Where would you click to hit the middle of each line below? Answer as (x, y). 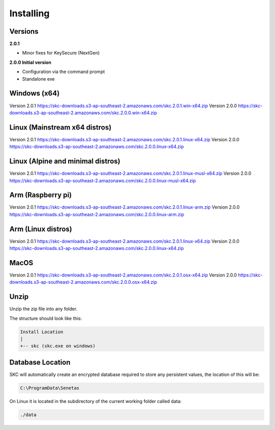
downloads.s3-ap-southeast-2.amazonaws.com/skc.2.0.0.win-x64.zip (83, 113)
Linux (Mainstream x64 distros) (60, 127)
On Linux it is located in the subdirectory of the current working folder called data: (95, 401)
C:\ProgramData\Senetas (50, 388)
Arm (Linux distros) (41, 229)
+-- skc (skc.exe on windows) (58, 346)
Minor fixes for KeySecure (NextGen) (61, 53)
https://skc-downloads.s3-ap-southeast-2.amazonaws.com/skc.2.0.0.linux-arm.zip (97, 214)
